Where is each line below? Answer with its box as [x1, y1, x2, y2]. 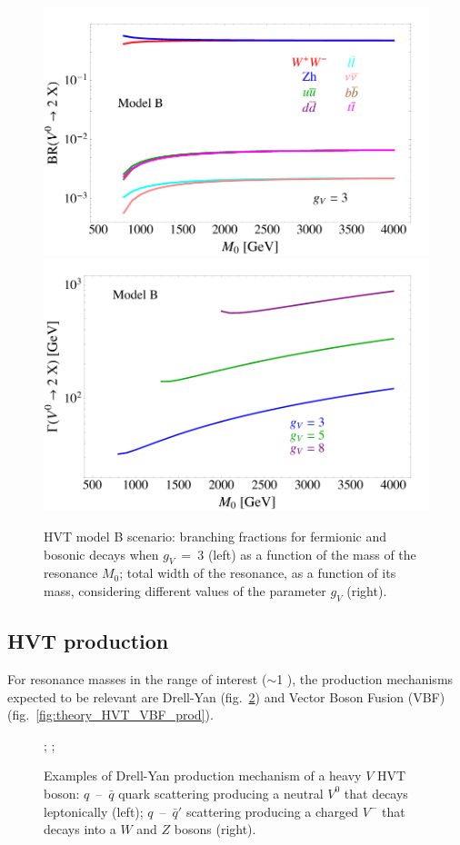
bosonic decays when [44, 544, 159, 563]
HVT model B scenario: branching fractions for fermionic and [44, 526, 387, 545]
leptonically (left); [44, 801, 144, 820]
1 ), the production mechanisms [276, 669, 454, 688]
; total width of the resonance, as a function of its [119, 563, 396, 582]
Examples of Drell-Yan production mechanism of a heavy [44, 766, 362, 785]
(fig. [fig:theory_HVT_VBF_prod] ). [7, 705, 214, 724]
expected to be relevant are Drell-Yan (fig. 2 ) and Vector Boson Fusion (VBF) [7, 687, 445, 706]
